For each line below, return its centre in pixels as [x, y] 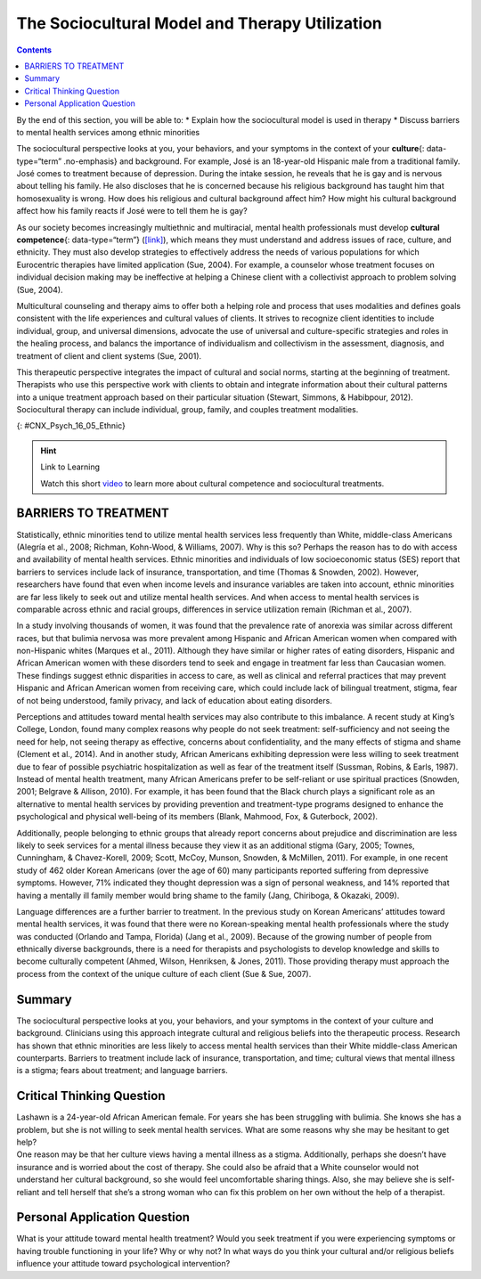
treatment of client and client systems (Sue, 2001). [109, 355]
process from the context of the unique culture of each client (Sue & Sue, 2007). [164, 974]
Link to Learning [70, 467]
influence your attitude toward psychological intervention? [123, 1264]
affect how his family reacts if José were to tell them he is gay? [132, 211]
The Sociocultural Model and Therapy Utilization [199, 23]
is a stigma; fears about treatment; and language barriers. [122, 1071]
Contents [34, 50]
